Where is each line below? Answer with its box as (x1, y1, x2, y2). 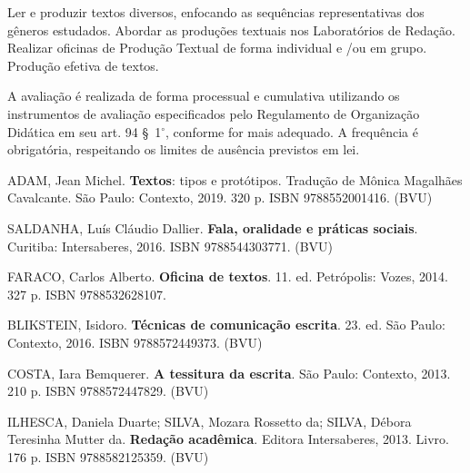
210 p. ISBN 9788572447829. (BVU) (7, 381, 209, 400)
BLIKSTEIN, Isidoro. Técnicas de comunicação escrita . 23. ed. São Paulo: (7, 315, 445, 334)
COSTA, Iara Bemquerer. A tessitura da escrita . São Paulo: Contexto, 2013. (7, 363, 451, 382)
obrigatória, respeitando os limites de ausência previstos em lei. (7, 140, 360, 159)
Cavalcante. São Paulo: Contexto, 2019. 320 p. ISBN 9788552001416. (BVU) (7, 188, 433, 207)
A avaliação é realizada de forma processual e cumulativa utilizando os (7, 86, 400, 105)
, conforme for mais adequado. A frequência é (165, 122, 418, 141)
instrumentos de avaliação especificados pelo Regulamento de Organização (7, 103, 420, 123)
